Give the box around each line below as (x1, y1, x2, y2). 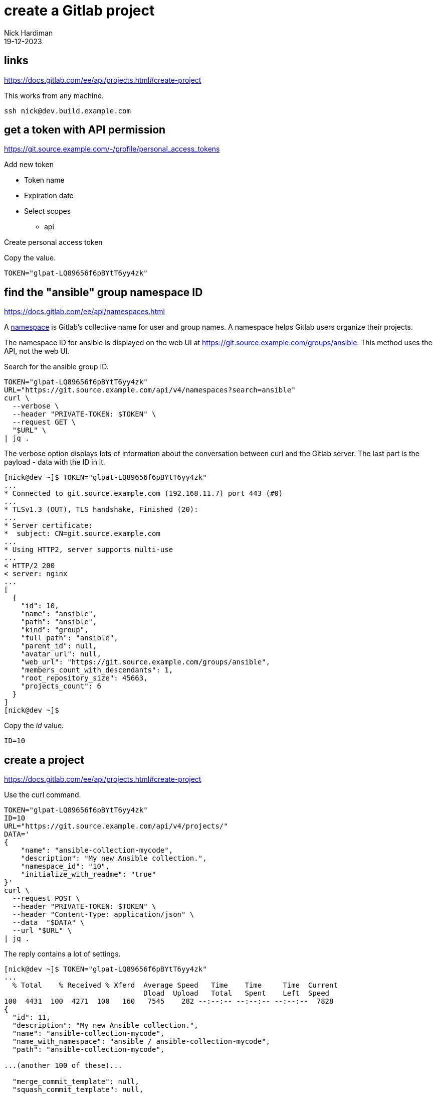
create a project (4, 753, 84, 766)
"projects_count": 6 (21, 682, 101, 691)
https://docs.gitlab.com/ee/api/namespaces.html (4, 307, 165, 316)
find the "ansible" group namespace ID (4, 286, 203, 299)
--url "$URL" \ (12, 926, 72, 935)
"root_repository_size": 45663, (21, 674, 148, 682)
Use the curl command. (4, 790, 81, 799)
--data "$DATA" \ (12, 918, 85, 927)
